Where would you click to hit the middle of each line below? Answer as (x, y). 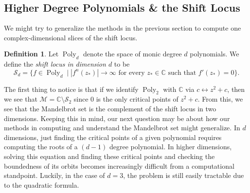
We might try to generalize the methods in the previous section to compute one (123, 28)
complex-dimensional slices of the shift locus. (71, 37)
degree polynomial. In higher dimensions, (170, 147)
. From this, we (220, 99)
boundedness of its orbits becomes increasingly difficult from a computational (119, 166)
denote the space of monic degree (132, 54)
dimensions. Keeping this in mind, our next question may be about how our (117, 118)
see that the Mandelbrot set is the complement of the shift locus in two (110, 108)
